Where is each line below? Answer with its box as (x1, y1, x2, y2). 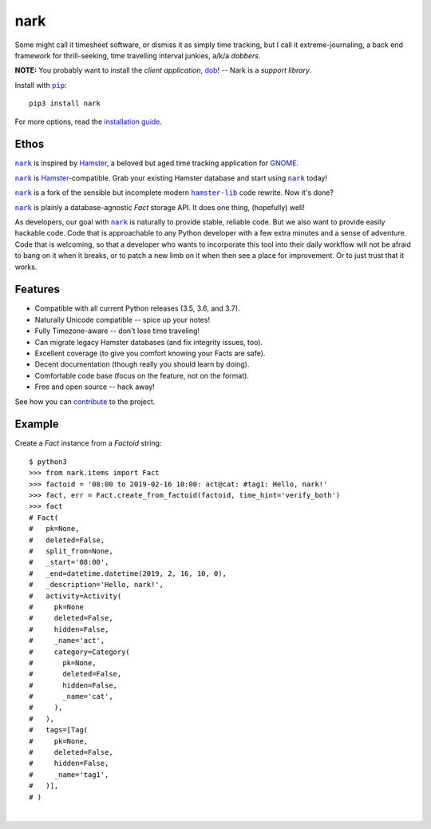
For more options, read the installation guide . (14, 117, 163, 126)
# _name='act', (29, 636, 105, 645)
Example (14, 418, 59, 431)
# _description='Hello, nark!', (29, 580, 164, 589)
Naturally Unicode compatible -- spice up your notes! (34, 315, 211, 324)
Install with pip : (14, 80, 67, 89)
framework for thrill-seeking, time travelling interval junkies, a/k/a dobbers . (14, 50, 261, 60)
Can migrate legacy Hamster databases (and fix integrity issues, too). (34, 337, 263, 347)
